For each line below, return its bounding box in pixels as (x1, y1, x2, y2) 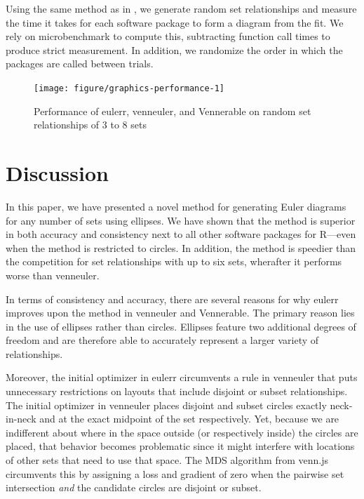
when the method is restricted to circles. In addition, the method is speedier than (6, 240, 356, 255)
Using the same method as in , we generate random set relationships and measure (6, 1, 357, 15)
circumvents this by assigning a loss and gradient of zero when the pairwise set (6, 466, 344, 481)
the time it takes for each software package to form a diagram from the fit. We (6, 15, 344, 29)
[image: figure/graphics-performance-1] (34, 83, 225, 93)
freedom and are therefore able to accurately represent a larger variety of (6, 333, 319, 347)
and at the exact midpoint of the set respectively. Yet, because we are (39, 411, 339, 426)
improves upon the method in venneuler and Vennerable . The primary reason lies (6, 305, 355, 320)
